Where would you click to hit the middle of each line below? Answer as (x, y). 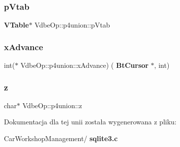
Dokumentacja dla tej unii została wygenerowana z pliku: (90, 122)
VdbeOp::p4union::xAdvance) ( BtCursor (84, 65)
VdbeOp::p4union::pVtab (72, 25)
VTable (16, 25)
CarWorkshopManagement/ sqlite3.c (61, 138)
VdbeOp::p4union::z (52, 105)
